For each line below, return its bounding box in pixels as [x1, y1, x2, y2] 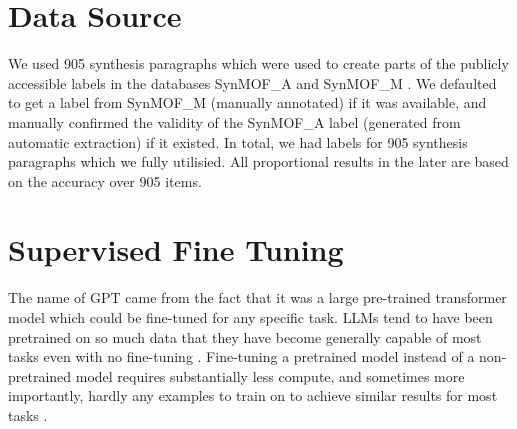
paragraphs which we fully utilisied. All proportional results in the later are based [8, 151, 509, 172]
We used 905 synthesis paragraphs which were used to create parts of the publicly [8, 53, 509, 74]
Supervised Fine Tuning [8, 229, 344, 270]
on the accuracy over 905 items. [8, 170, 202, 191]
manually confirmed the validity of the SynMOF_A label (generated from [8, 111, 461, 132]
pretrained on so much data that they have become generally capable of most [8, 326, 482, 347]
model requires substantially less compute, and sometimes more [75, 365, 465, 386]
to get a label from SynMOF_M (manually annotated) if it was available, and [8, 92, 487, 113]
